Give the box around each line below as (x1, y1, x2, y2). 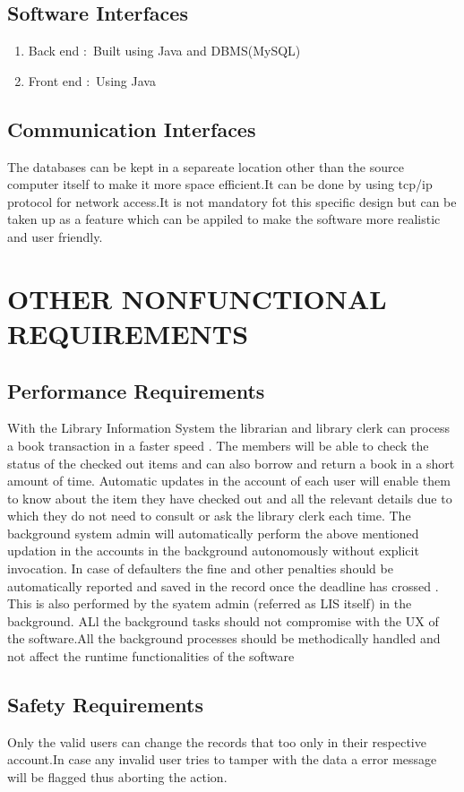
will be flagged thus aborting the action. (7, 768, 228, 787)
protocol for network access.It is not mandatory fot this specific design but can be (7, 192, 457, 211)
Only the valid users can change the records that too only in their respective (7, 732, 426, 751)
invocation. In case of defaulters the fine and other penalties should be (7, 559, 393, 578)
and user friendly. (7, 227, 103, 245)
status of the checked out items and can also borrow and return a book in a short (7, 453, 455, 472)
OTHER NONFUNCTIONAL (7, 280, 387, 316)
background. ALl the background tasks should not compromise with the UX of (7, 611, 439, 630)
